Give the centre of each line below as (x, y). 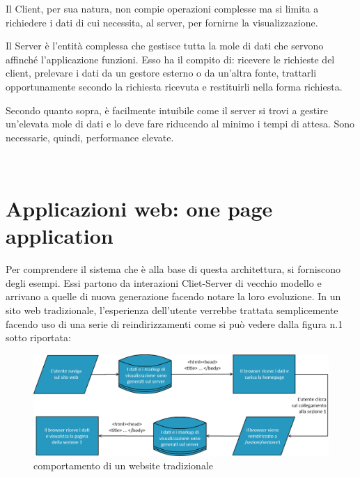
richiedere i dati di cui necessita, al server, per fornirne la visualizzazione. (162, 22)
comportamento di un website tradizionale (123, 466)
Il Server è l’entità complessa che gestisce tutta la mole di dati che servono (165, 46)
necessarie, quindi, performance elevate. (90, 137)
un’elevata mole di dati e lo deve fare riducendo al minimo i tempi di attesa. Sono (180, 124)
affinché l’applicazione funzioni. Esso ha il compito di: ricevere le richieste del (170, 59)
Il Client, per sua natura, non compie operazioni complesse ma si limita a (162, 8)
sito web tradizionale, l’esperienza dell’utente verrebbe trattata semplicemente (172, 310)
